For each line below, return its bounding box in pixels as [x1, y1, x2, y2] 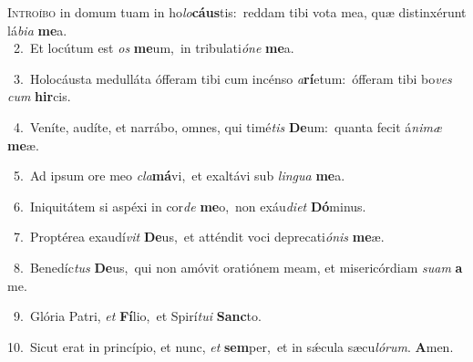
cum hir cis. [7, 87, 71, 106]
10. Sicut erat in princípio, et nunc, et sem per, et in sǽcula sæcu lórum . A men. [7, 336, 454, 356]
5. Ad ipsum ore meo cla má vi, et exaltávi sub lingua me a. [13, 166, 345, 185]
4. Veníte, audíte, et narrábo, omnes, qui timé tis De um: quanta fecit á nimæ [13, 117, 443, 136]
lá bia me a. [7, 20, 67, 39]
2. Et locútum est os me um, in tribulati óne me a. [13, 38, 294, 57]
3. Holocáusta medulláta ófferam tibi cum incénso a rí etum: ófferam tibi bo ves [13, 68, 452, 88]
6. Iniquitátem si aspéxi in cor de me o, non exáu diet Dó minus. [13, 196, 366, 215]
